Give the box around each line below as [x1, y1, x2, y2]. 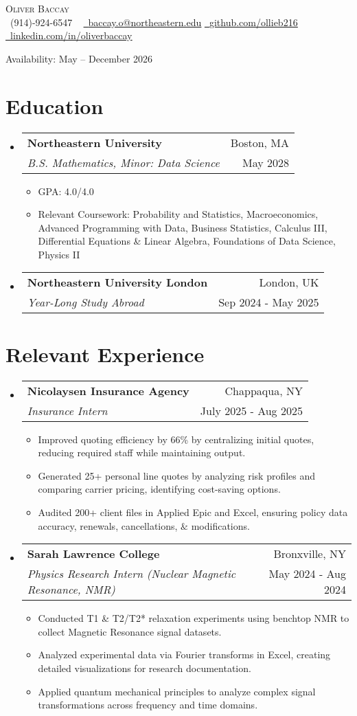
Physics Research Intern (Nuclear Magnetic [27, 566, 236, 582]
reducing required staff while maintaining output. [38, 445, 246, 460]
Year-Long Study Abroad [27, 294, 144, 311]
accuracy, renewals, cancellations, [38, 518, 178, 533]
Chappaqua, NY [224, 382, 303, 399]
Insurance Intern [27, 402, 108, 418]
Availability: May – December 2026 [5, 51, 153, 65]
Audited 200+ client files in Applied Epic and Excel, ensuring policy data [38, 504, 348, 519]
